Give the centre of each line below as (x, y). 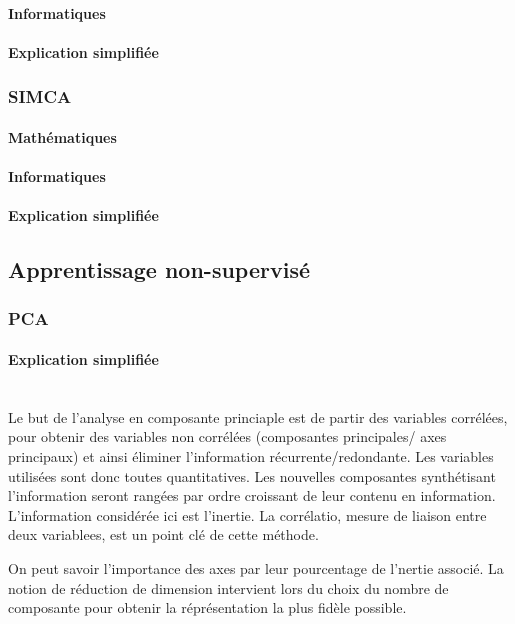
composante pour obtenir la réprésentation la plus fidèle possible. (207, 607)
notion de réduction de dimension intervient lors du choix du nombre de (228, 587)
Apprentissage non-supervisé (159, 269)
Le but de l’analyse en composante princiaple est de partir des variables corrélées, (258, 416)
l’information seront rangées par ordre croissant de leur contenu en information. (252, 495)
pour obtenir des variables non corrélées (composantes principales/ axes (227, 436)
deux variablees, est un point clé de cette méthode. (163, 534)
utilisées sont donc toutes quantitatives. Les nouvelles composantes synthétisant (252, 475)
